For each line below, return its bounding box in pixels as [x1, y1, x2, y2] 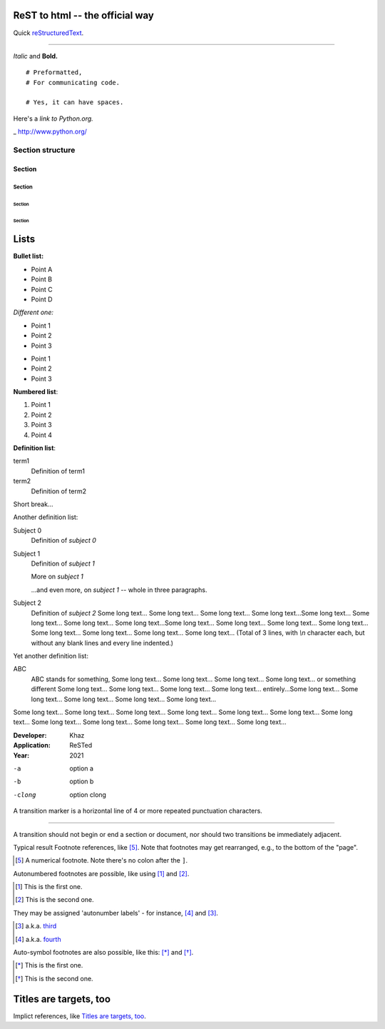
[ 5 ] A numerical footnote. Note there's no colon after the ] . [15, 856, 188, 865]
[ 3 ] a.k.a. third [15, 922, 57, 930]
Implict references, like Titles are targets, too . [13, 1011, 146, 1020]
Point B [31, 275, 53, 283]
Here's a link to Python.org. [13, 114, 94, 123]
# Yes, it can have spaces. [26, 99, 124, 106]
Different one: [13, 308, 53, 317]
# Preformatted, [26, 69, 83, 76]
